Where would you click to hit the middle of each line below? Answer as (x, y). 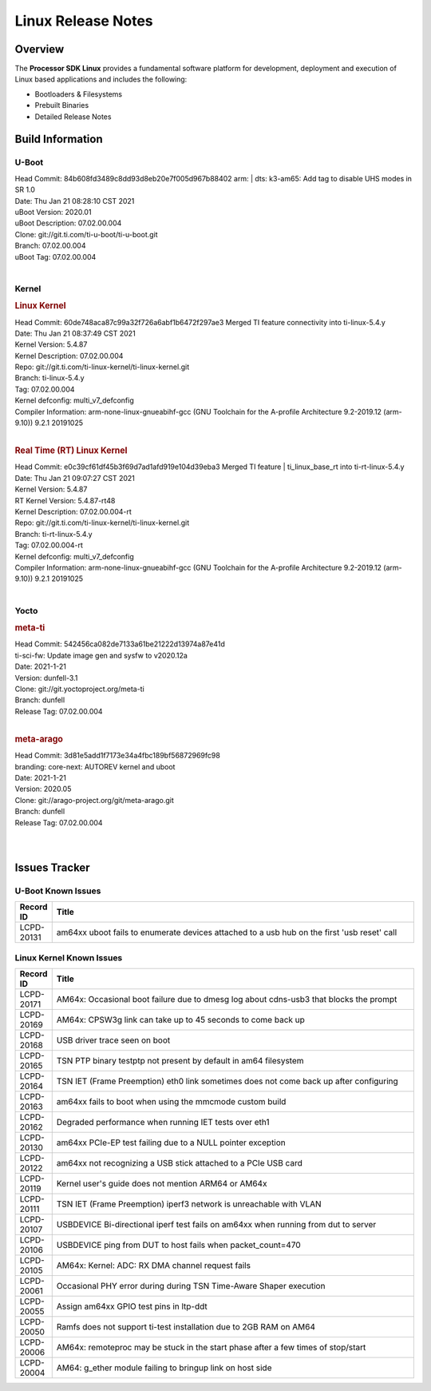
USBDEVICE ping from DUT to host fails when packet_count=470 (178, 1245)
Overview (40, 49)
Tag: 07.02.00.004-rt (49, 545)
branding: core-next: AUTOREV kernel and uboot (95, 766)
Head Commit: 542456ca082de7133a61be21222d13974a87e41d (120, 644)
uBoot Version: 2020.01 (53, 212)
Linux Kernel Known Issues (69, 957)
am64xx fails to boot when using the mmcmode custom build (171, 1102)
